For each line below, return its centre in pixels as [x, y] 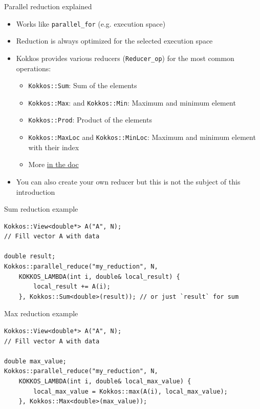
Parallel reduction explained [48, 6]
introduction [36, 191]
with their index [54, 147]
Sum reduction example [41, 209]
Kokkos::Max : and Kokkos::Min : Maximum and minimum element [132, 102]
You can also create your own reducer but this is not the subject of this [128, 181]
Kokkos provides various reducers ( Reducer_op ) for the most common [125, 58]
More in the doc [53, 164]
